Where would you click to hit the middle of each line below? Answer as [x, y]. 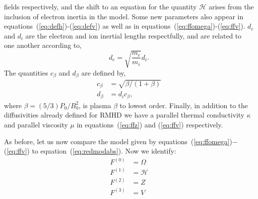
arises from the [231, 6]
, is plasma [95, 105]
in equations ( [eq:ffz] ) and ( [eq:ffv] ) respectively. [150, 124]
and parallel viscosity [36, 124]
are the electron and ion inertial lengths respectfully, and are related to [133, 35]
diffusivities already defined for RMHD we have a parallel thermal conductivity [124, 115]
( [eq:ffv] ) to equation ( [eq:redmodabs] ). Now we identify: [90, 151]
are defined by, [103, 72]
